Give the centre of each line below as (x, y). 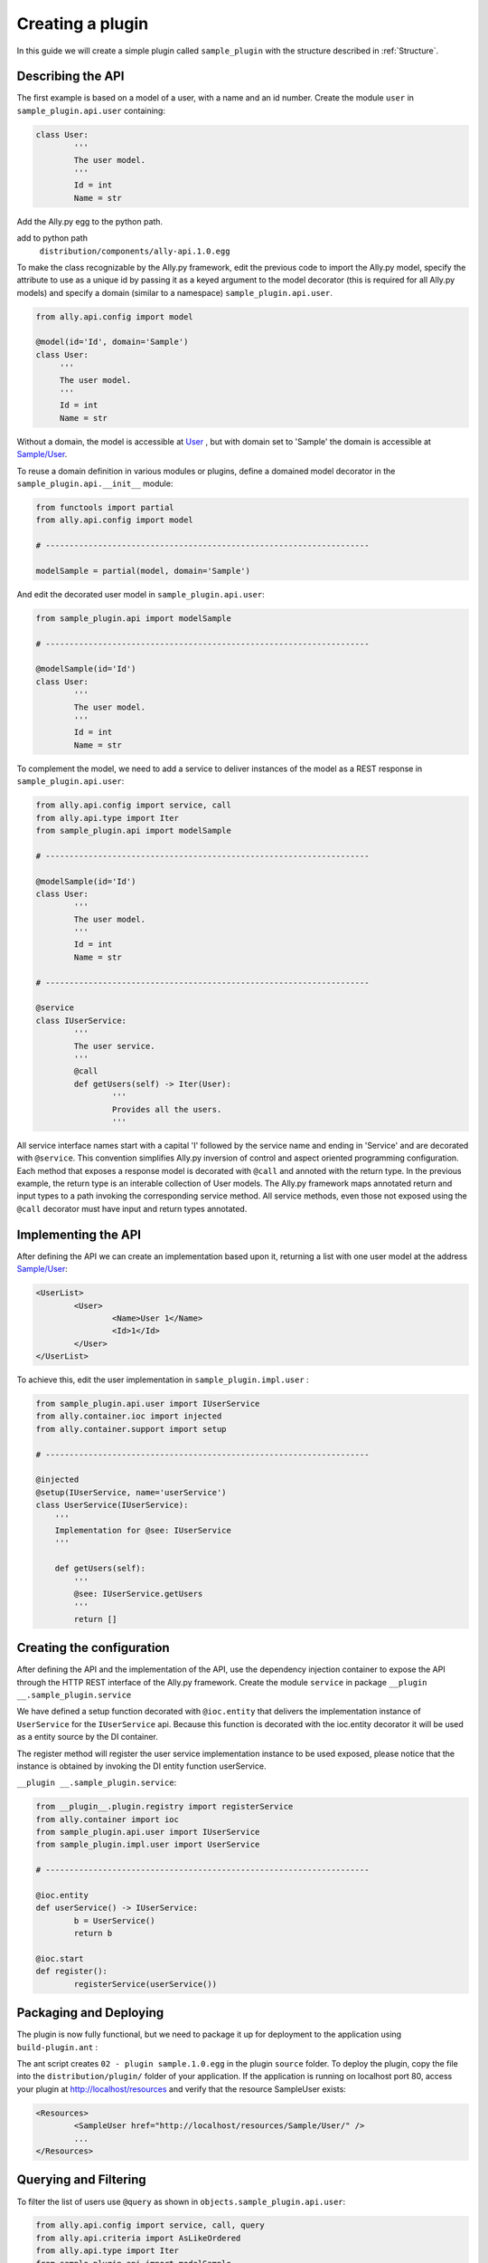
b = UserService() (114, 1920)
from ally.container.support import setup (131, 1429)
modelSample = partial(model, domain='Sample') (143, 571)
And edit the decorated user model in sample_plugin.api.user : (141, 594)
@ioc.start (60, 1958)
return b (93, 1934)
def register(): (72, 1972)
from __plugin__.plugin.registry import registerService (164, 1807)
